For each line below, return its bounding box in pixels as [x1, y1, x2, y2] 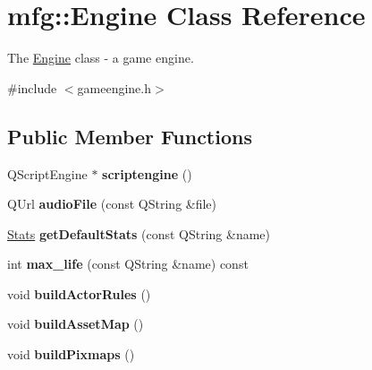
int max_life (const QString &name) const [7, 254, 249, 273]
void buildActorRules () [7, 284, 151, 303]
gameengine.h [77, 78, 152, 97]
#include [7, 78, 57, 97]
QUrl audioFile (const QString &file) [7, 194, 217, 213]
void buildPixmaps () [7, 345, 135, 364]
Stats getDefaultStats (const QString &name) [7, 224, 271, 243]
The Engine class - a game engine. [7, 48, 194, 67]
